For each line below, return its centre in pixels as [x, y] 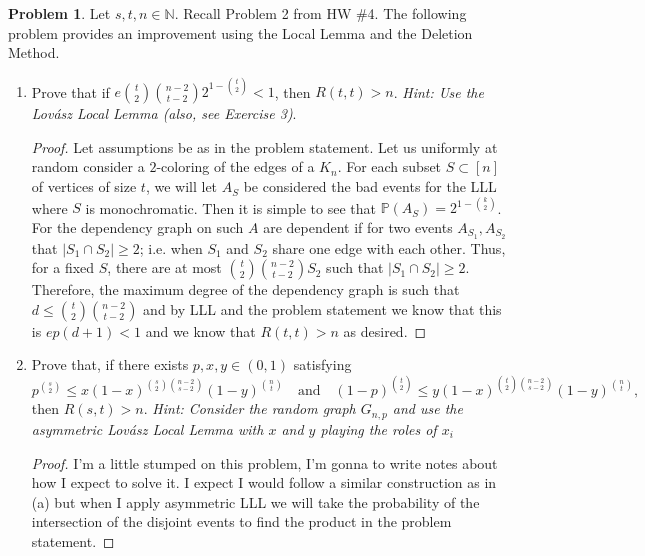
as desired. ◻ [385, 330]
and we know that [200, 330]
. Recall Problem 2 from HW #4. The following [320, 13]
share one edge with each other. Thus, [389, 247]
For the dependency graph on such [137, 226]
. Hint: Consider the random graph [249, 408]
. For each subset [389, 166]
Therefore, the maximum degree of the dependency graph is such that [245, 289]
